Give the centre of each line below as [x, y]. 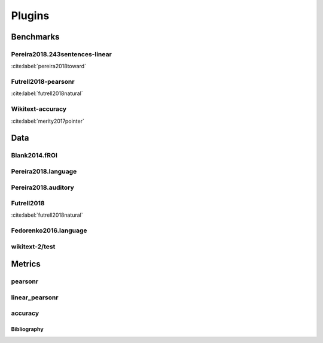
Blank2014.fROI [34, 156]
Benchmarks [35, 37]
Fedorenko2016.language [49, 230]
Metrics [26, 264]
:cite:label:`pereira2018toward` [49, 66]
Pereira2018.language [44, 171]
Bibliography [28, 329]
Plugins [30, 16]
